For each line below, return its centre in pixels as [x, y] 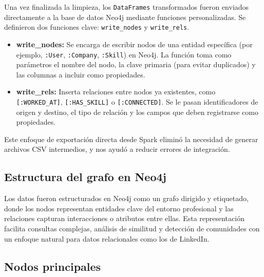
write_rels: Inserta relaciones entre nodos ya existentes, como [116, 92]
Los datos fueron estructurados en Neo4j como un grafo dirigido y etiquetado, [126, 198]
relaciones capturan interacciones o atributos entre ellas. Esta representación [124, 218]
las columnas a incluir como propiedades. [81, 74]
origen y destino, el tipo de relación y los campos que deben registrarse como [137, 112]
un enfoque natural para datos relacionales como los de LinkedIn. [107, 238]
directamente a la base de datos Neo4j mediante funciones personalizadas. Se [125, 17]
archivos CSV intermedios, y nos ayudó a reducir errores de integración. [117, 149]
